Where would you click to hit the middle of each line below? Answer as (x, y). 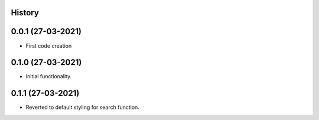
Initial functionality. (49, 76)
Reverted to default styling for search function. (83, 107)
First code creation (49, 46)
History (25, 13)
